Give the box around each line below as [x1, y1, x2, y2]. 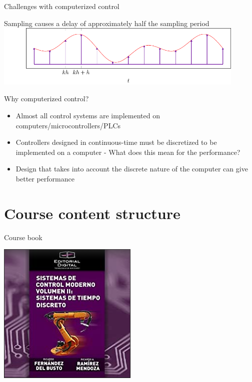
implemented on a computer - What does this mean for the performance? [15, 146, 240, 157]
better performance [15, 173, 74, 183]
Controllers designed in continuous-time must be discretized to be [15, 137, 217, 147]
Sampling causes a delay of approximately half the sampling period [4, 18, 209, 28]
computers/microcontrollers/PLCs [15, 120, 121, 130]
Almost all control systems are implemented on [15, 110, 160, 120]
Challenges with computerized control [4, 1, 119, 11]
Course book [4, 232, 42, 242]
